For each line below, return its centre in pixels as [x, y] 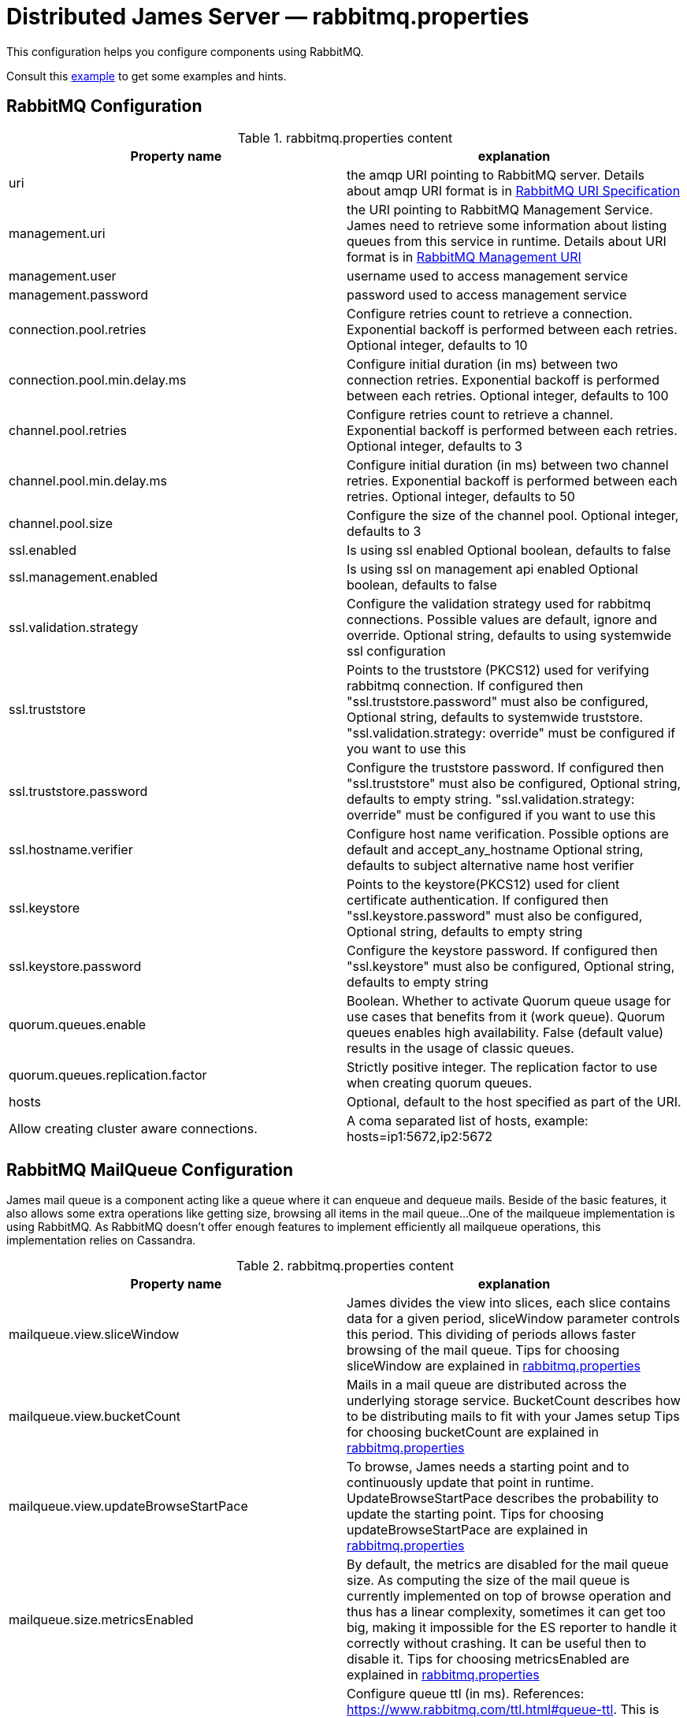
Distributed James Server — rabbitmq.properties [268, 17]
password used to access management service [487, 294]
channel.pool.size [61, 523]
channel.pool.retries [68, 430]
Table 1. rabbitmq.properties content [345, 138]
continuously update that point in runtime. [470, 1483]
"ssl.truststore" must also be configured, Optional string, [514, 783]
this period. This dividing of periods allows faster [491, 1335]
